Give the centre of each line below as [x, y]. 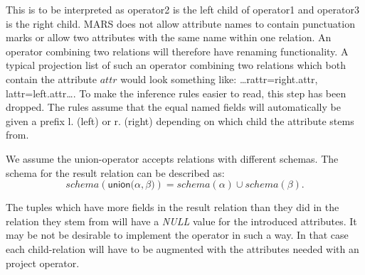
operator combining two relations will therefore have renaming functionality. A [177, 51]
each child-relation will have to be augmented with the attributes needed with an [182, 248]
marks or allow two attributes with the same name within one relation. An [169, 37]
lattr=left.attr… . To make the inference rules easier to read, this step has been [176, 93]
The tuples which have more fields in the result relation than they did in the [173, 207]
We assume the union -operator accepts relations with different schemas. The [172, 158]
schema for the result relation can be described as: [115, 172]
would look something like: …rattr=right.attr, [219, 79]
